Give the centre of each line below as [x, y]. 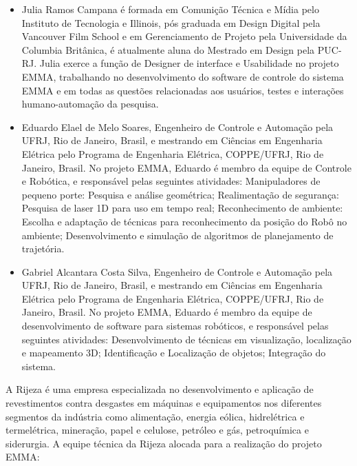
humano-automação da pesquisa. [90, 104]
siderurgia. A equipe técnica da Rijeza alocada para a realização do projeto [164, 443]
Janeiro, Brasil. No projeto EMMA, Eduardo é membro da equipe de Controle [186, 167]
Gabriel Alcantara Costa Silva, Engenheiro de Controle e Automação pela [177, 271]
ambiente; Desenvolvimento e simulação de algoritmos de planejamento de [177, 235]
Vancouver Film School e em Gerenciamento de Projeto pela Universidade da [184, 36]
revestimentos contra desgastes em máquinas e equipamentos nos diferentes [164, 403]
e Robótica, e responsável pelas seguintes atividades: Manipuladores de [171, 181]
